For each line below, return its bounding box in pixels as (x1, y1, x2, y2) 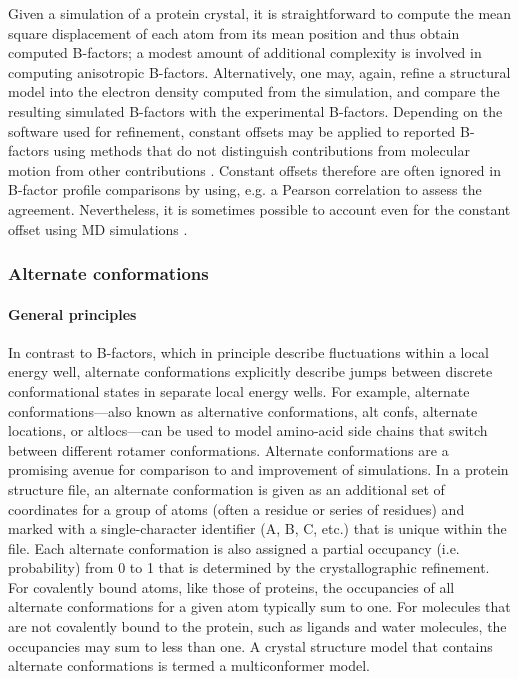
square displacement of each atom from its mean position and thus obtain (8, 22, 460, 43)
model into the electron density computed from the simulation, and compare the (8, 81, 500, 102)
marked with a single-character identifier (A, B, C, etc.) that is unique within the (8, 518, 507, 539)
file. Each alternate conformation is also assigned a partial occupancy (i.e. (8, 537, 460, 558)
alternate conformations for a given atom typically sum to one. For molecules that (8, 596, 511, 617)
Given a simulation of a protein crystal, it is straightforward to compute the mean (8, 3, 512, 23)
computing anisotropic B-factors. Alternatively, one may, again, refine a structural (8, 61, 511, 82)
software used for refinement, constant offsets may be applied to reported (8, 120, 456, 141)
